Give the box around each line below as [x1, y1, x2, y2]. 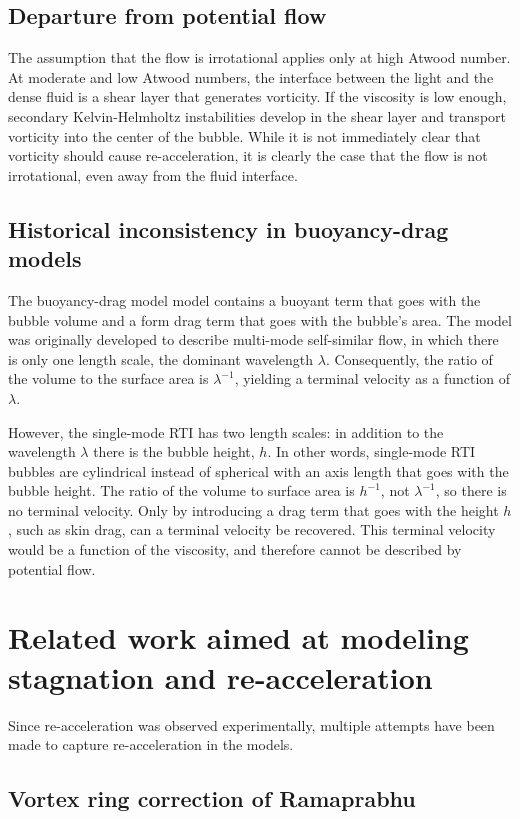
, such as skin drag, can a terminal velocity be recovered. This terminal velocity [8, 519, 496, 540]
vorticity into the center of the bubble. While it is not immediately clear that [8, 125, 481, 146]
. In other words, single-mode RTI [267, 441, 476, 462]
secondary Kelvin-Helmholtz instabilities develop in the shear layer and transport [8, 105, 506, 126]
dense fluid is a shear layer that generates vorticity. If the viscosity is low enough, [8, 86, 507, 107]
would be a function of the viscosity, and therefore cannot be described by [8, 539, 462, 560]
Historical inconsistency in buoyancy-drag [8, 213, 449, 244]
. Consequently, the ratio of [325, 348, 493, 369]
